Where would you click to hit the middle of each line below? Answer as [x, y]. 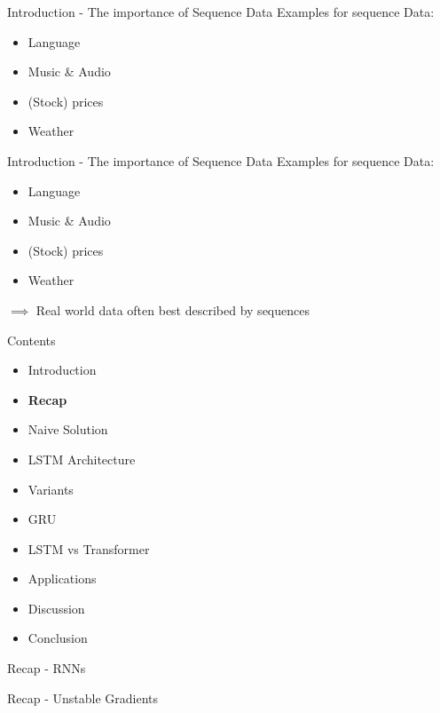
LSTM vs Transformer [89, 548]
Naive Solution [68, 429]
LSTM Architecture [82, 459]
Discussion [56, 608]
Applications [62, 578]
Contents [31, 340]
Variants [51, 489]
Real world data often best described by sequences [173, 309]
